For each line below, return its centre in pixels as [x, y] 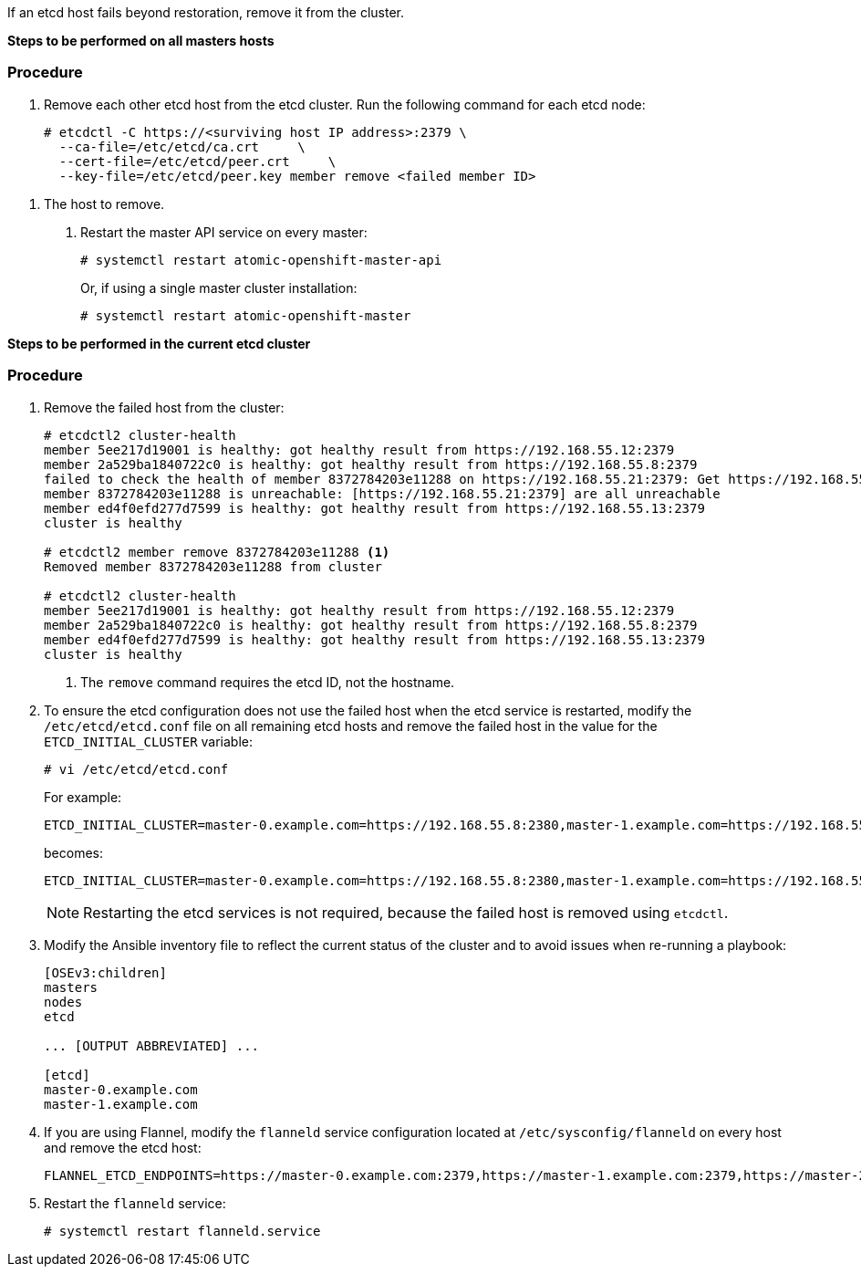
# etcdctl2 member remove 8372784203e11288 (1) [217, 552]
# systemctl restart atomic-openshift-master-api [261, 260]
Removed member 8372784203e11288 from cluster [213, 566]
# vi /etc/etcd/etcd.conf [136, 769]
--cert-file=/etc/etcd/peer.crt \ [197, 161]
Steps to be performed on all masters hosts [141, 41]
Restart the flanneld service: [135, 1203]
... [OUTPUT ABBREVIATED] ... [152, 1045]
